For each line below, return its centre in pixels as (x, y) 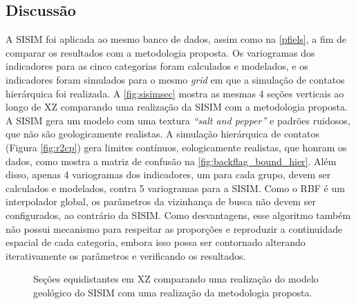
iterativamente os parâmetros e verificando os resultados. (126, 255)
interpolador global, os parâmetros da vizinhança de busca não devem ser (161, 201)
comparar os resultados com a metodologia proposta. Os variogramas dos (160, 52)
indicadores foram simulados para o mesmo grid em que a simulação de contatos (175, 79)
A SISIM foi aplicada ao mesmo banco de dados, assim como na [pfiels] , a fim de (176, 39)
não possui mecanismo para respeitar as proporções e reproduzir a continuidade (174, 228)
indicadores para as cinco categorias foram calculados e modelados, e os (157, 66)
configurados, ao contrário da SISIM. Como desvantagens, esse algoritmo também (178, 215)
